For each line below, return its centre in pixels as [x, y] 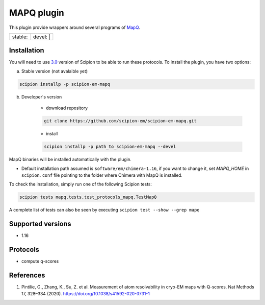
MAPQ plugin [37, 13]
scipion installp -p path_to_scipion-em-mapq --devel [110, 147]
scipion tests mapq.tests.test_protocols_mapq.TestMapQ [88, 197]
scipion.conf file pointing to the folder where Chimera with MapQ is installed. [102, 175]
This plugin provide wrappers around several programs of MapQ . [75, 27]
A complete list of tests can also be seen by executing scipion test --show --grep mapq [104, 210]
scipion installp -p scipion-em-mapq [65, 84]
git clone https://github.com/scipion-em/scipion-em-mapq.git [120, 121]
